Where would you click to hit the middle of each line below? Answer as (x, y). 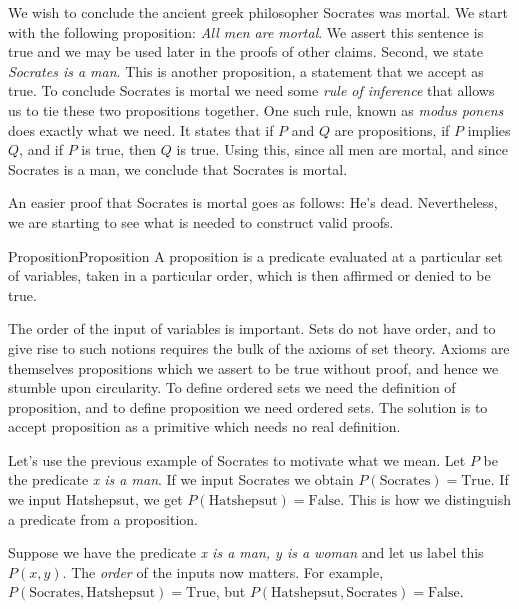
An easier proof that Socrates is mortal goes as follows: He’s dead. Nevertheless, (253, 202)
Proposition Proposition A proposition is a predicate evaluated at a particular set (255, 255)
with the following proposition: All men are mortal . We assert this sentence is (246, 31)
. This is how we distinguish (425, 499)
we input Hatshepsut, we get (95, 499)
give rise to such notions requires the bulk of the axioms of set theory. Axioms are (259, 347)
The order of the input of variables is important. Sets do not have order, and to (252, 328)
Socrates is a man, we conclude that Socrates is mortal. (178, 168)
